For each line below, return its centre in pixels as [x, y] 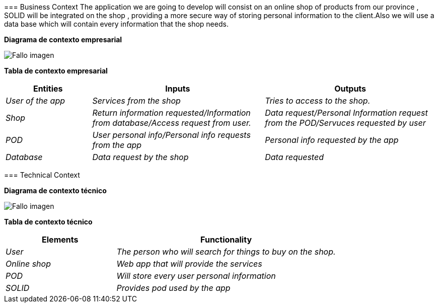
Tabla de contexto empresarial [56, 71]
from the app [117, 145]
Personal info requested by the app [332, 140]
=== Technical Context [42, 175]
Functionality [226, 240]
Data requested [294, 157]
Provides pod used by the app [173, 288]
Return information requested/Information [171, 113]
